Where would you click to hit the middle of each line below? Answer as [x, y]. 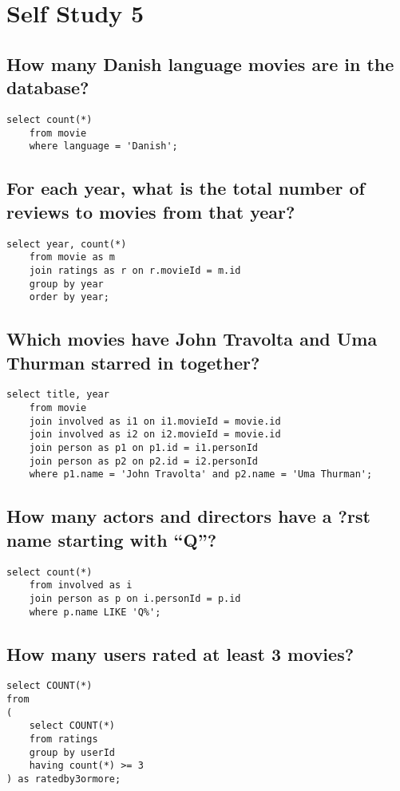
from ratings [63, 740]
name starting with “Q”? [112, 539]
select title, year [58, 395]
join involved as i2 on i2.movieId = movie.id [155, 435]
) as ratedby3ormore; [64, 779]
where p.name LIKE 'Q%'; [95, 612]
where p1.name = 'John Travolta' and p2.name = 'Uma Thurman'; [201, 475]
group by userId [72, 752]
